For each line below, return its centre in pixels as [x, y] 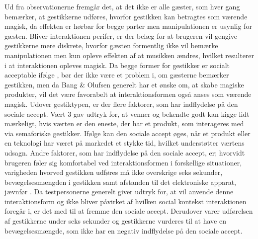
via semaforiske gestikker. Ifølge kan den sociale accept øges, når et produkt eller [128, 133]
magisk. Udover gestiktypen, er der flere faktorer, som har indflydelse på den [121, 104]
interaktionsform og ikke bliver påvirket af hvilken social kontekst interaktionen [126, 201]
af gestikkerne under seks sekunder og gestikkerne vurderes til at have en [115, 221]
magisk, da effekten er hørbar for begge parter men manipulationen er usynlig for [128, 26]
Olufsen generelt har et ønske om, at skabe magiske [166, 84]
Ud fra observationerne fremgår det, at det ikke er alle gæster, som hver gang [122, 6]
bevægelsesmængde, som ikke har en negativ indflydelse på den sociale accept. [124, 230]
